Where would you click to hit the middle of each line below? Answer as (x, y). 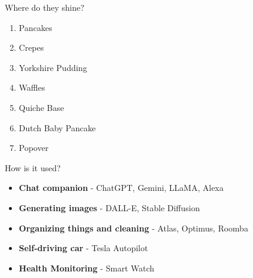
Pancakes (35, 27)
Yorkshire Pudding (53, 67)
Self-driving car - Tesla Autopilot (83, 248)
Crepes (31, 47)
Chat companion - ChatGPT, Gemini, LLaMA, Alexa (121, 188)
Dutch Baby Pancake (57, 127)
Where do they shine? (45, 7)
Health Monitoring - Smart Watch (87, 268)
